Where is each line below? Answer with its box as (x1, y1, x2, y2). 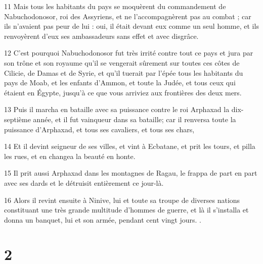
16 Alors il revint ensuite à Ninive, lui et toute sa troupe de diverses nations (4, 194, 240, 205)
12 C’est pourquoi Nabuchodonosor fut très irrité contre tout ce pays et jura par (4, 47, 253, 58)
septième (4, 114, 31, 124)
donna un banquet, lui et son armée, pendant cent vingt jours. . (4, 214, 201, 225)
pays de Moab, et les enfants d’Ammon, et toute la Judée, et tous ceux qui (4, 77, 236, 88)
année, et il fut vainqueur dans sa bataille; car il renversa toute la (33, 114, 236, 124)
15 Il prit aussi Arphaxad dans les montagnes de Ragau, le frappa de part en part (4, 168, 257, 178)
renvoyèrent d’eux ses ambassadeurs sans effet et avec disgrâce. (4, 30, 199, 41)
